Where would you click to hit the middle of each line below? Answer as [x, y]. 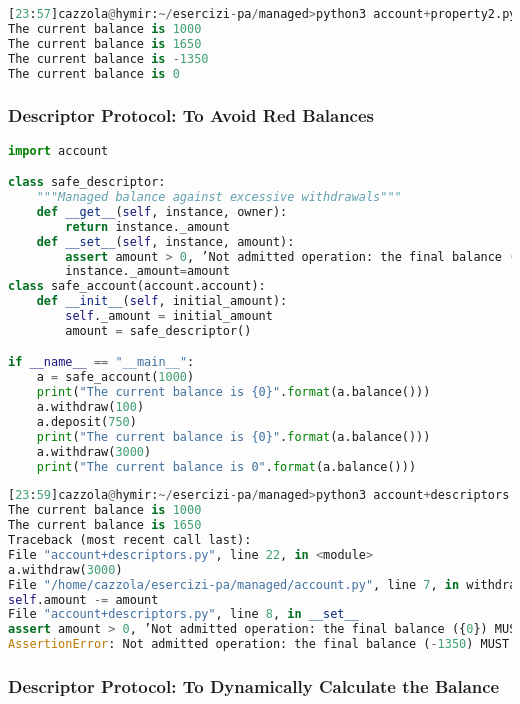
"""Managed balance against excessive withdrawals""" [219, 197]
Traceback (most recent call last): [130, 540]
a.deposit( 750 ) [86, 421]
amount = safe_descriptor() [158, 330]
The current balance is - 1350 [108, 58]
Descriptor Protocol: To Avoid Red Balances [191, 115]
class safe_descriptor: [87, 182]
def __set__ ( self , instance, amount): [165, 241]
